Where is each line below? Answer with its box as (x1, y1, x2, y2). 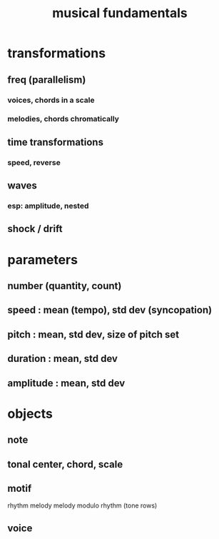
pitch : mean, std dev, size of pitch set (7, 328, 180, 341)
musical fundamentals (52, 5, 188, 21)
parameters (7, 251, 78, 268)
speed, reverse (7, 157, 61, 167)
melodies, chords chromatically (7, 114, 120, 124)
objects (7, 405, 54, 422)
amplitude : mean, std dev (7, 377, 126, 389)
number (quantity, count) (7, 280, 122, 292)
